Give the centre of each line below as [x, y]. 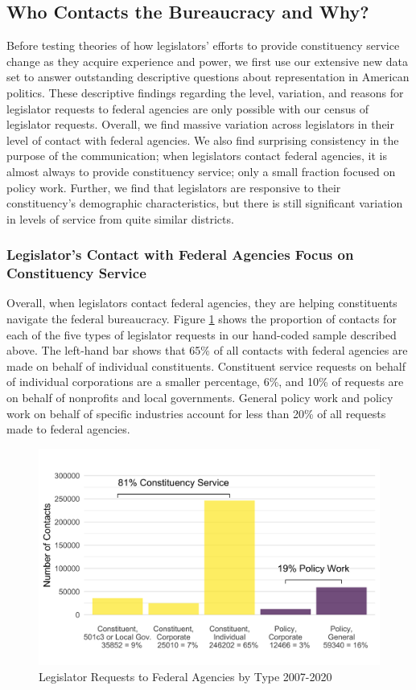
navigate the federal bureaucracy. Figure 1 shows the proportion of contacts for [202, 319]
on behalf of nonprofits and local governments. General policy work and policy [200, 398]
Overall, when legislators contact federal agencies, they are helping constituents [202, 303]
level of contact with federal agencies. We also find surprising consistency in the [203, 140]
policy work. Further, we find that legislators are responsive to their [174, 187]
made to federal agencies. [68, 429]
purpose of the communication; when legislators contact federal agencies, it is [197, 156]
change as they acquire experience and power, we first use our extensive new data [207, 61]
